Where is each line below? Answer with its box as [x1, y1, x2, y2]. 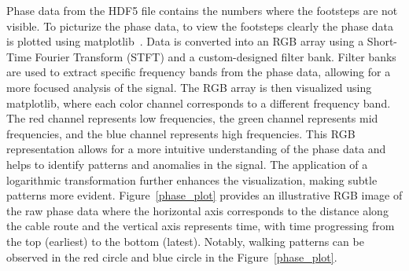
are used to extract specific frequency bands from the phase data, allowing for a [6, 64, 391, 80]
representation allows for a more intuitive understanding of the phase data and [6, 141, 386, 157]
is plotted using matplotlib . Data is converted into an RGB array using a [6, 33, 364, 49]
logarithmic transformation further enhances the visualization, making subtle [6, 171, 378, 188]
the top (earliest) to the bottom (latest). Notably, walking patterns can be [6, 233, 364, 249]
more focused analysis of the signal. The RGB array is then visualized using [6, 79, 372, 95]
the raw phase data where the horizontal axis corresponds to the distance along [6, 202, 389, 218]
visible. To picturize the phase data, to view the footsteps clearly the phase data [6, 17, 393, 34]
